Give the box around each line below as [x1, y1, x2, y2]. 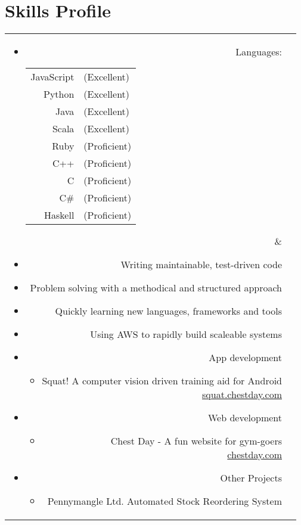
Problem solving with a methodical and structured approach [30, 281, 282, 295]
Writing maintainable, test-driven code [120, 257, 282, 272]
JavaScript [30, 70, 75, 84]
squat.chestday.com [202, 387, 282, 402]
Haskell [44, 208, 75, 222]
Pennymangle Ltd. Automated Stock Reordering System [47, 494, 282, 508]
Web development [207, 411, 282, 425]
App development [209, 350, 282, 365]
